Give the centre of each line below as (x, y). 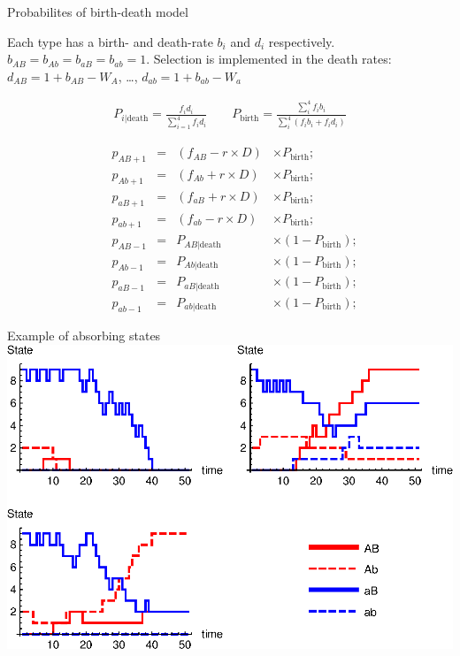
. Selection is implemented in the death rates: (269, 59)
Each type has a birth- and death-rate (110, 41)
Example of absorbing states (84, 336)
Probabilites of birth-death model (98, 11)
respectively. (302, 41)
